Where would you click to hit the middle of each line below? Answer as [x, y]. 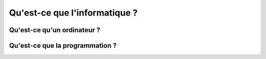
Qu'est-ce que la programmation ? [63, 46]
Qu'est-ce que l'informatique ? [73, 13]
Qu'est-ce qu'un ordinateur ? [55, 30]
